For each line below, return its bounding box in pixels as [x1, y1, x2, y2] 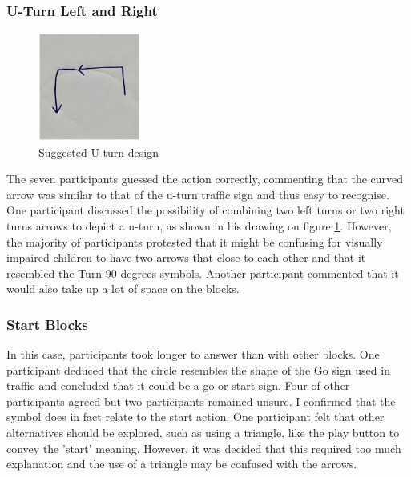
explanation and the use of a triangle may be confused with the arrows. [6, 455, 357, 472]
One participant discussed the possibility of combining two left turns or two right [6, 202, 405, 218]
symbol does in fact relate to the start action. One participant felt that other [6, 408, 385, 425]
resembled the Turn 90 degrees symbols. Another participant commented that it [6, 264, 399, 281]
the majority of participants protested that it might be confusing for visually [6, 233, 383, 250]
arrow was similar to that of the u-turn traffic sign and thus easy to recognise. [6, 186, 389, 202]
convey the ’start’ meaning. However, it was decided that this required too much [6, 439, 401, 456]
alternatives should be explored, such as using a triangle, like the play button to [6, 424, 400, 441]
